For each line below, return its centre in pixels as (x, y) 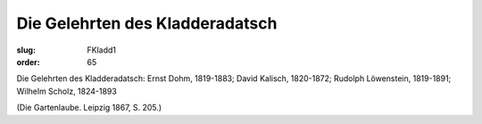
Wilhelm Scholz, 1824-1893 (67, 91)
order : (28, 62)
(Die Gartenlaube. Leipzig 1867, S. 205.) (89, 108)
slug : (26, 50)
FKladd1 (101, 50)
